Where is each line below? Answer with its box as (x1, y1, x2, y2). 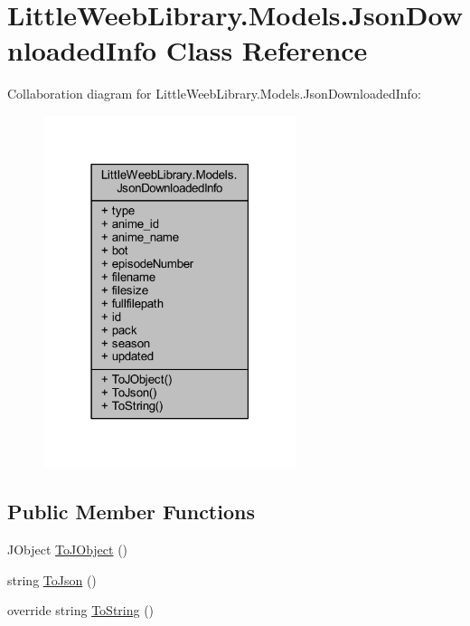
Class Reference (165, 32, 368, 69)
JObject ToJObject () (7, 540, 128, 559)
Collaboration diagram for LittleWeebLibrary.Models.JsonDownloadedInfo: (7, 84, 421, 103)
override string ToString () (7, 601, 155, 620)
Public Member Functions (7, 498, 255, 526)
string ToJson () (7, 570, 97, 589)
